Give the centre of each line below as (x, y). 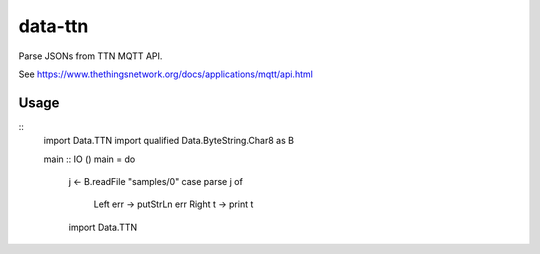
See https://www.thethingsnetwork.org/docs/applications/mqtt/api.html (166, 74)
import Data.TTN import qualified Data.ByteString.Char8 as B (169, 141)
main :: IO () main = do (89, 159)
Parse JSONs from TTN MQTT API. (90, 56)
